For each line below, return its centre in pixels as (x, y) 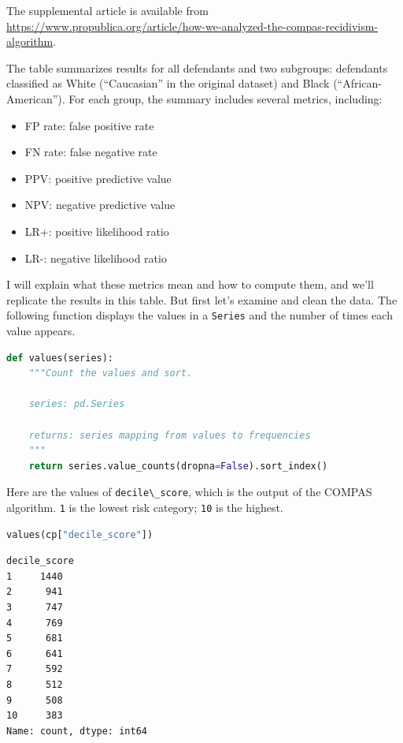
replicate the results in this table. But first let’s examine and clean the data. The (202, 299)
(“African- (358, 83)
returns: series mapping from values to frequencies (170, 435)
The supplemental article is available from (107, 10)
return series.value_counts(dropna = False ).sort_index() (178, 466)
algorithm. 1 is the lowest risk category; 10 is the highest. (145, 507)
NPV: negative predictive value (100, 205)
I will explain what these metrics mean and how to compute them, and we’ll (190, 284)
